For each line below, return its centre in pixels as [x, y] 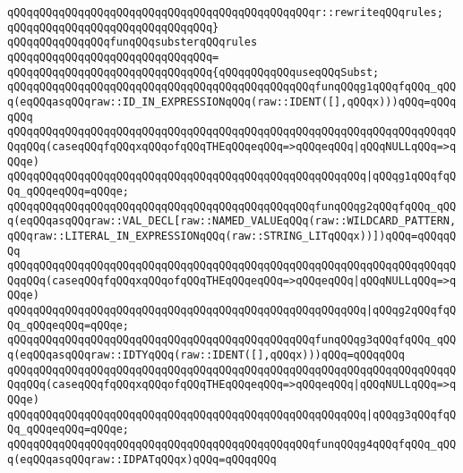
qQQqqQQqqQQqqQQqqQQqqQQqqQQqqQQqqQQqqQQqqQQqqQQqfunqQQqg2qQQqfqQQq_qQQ [232, 206]
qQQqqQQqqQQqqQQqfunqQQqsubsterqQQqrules [133, 42]
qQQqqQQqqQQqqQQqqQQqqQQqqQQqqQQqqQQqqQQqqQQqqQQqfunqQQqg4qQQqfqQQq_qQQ [232, 445]
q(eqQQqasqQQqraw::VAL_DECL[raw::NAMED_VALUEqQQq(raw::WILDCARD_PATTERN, [232, 221]
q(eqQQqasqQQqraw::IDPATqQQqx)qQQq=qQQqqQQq [142, 459]
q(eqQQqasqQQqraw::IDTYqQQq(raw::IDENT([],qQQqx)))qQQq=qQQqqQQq [206, 355]
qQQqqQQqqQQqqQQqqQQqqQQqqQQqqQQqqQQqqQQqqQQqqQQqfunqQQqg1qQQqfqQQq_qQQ [232, 87]
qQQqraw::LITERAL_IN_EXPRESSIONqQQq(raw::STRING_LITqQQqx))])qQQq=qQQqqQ [232, 236]
